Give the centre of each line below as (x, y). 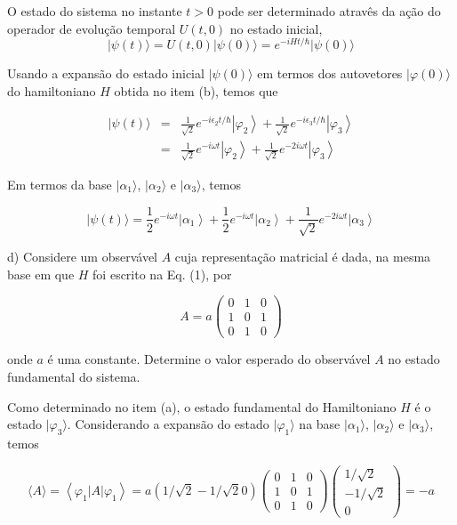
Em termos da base (60, 184)
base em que (41, 274)
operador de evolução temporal (92, 28)
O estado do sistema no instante (95, 11)
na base (320, 424)
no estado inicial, (276, 28)
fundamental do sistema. (74, 376)
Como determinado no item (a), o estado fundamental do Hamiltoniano (202, 406)
